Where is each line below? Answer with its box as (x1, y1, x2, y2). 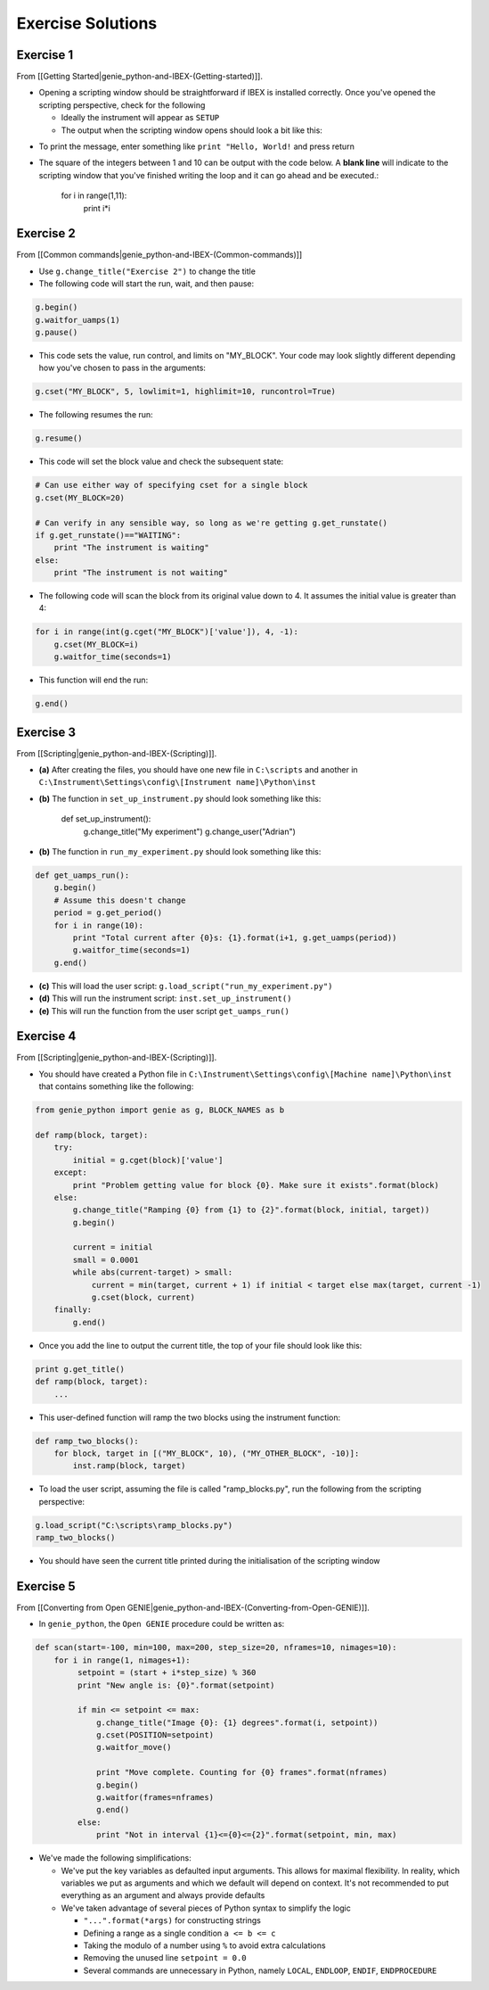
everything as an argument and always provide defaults (61, 1890, 265, 1901)
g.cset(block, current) (91, 1292, 196, 1302)
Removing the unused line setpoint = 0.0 (83, 1953, 247, 1963)
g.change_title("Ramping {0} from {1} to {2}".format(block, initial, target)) (72, 1205, 430, 1215)
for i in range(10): (53, 920, 144, 930)
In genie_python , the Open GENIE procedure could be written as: (38, 1619, 285, 1630)
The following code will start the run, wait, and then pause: (38, 278, 254, 289)
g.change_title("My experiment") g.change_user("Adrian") (83, 826, 296, 837)
